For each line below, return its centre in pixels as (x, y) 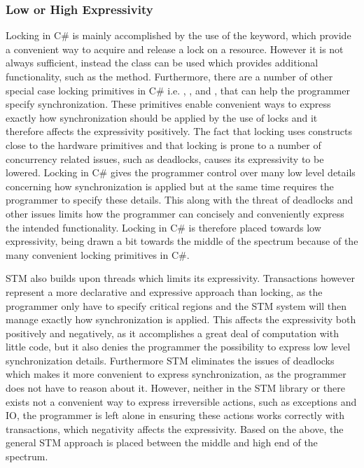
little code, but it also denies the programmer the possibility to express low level (178, 347)
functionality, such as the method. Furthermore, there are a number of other (169, 76)
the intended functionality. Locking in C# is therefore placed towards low (163, 227)
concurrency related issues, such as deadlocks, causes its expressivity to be (165, 158)
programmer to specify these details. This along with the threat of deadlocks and (180, 200)
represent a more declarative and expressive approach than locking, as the (164, 291)
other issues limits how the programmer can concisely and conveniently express (175, 213)
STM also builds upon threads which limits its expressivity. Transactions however (181, 278)
